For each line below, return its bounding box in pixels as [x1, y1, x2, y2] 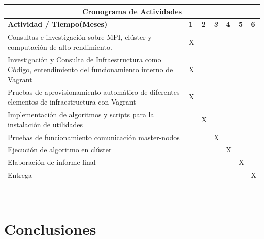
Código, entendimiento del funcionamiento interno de [8, 64, 173, 75]
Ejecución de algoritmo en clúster [8, 144, 112, 155]
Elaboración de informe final [8, 157, 96, 167]
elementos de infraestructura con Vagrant [8, 96, 136, 107]
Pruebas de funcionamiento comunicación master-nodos [8, 131, 180, 142]
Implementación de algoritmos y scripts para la [8, 109, 154, 120]
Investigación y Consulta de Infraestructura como [8, 54, 161, 64]
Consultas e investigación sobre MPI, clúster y [8, 31, 152, 42]
